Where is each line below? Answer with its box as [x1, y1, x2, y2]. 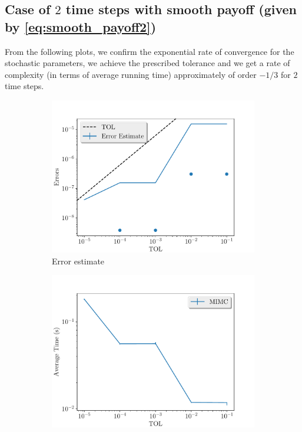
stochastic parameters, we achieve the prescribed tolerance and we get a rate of [5, 57, 290, 69]
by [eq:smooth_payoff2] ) [5, 17, 157, 35]
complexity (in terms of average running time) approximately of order [5, 68, 257, 80]
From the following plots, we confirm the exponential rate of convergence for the [5, 45, 294, 57]
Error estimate [52, 254, 105, 267]
